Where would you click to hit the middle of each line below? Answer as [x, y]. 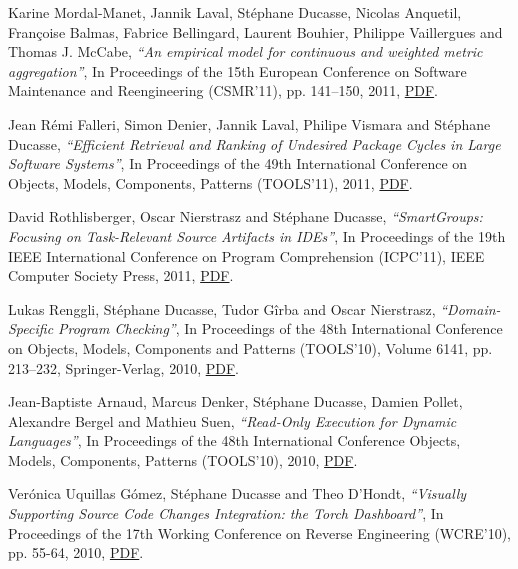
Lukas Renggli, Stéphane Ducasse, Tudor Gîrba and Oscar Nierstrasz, [222, 308]
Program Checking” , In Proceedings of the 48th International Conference [280, 328]
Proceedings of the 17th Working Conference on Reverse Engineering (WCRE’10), [260, 532]
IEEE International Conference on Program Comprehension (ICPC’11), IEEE [246, 255]
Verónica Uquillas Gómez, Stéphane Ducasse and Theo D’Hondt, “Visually [237, 493]
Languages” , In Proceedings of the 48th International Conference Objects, [234, 440]
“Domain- [470, 308]
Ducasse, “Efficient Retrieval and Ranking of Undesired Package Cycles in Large [254, 143]
